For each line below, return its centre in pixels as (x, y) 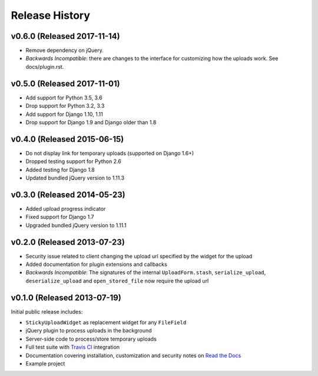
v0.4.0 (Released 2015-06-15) (67, 139)
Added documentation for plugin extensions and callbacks (96, 264)
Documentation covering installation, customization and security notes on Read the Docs (133, 355)
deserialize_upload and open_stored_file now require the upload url (117, 281)
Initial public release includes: (47, 311)
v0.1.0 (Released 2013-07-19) (66, 297)
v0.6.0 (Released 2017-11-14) (65, 36)
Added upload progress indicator (66, 208)
